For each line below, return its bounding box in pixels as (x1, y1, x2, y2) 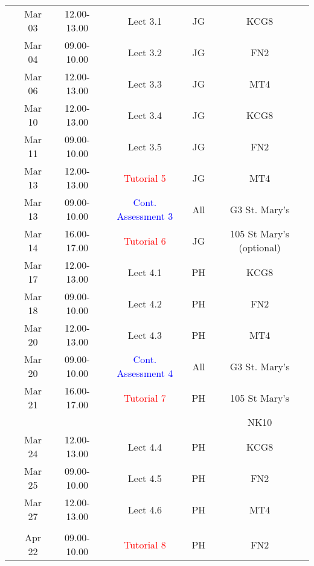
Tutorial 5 (124, 170, 166, 185)
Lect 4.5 (127, 471, 162, 485)
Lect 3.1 (127, 13, 162, 28)
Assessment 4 (117, 366, 173, 380)
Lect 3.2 (127, 45, 162, 59)
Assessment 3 (117, 209, 173, 223)
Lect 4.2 (127, 296, 162, 310)
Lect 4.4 (127, 439, 162, 454)
